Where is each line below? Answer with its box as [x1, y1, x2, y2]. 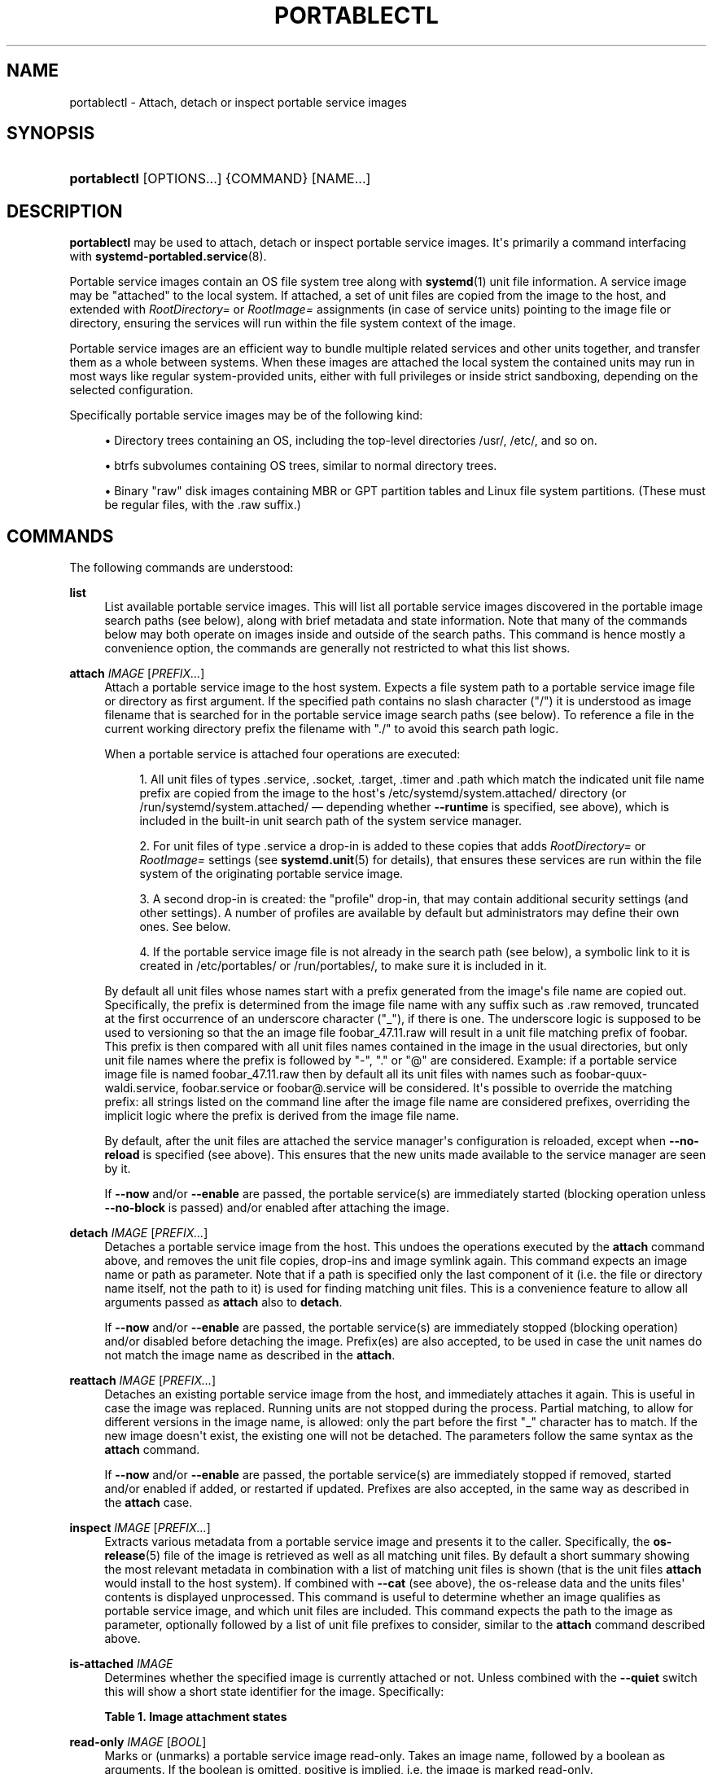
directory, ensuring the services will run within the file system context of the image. [69, 316, 516, 331]
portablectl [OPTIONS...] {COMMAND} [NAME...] [69, 170, 371, 187]
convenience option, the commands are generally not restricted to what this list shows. [104, 641, 571, 656]
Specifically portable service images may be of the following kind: [69, 408, 423, 423]
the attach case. [104, 1495, 193, 1510]
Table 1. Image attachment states [104, 1710, 287, 1724]
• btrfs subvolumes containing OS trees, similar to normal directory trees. [104, 459, 497, 473]
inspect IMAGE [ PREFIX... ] [69, 1521, 211, 1535]
